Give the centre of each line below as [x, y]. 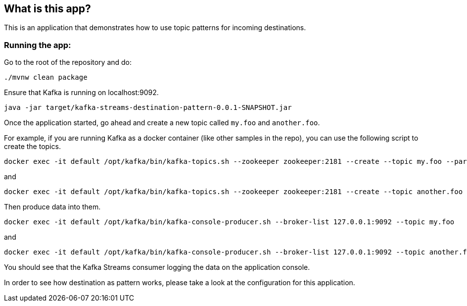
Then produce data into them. [52, 207]
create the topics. [32, 147]
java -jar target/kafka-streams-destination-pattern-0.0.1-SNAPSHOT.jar [148, 108]
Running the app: [38, 45]
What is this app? [47, 9]
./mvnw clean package [46, 77]
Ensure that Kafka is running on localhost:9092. [81, 93]
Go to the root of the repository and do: [68, 62]
